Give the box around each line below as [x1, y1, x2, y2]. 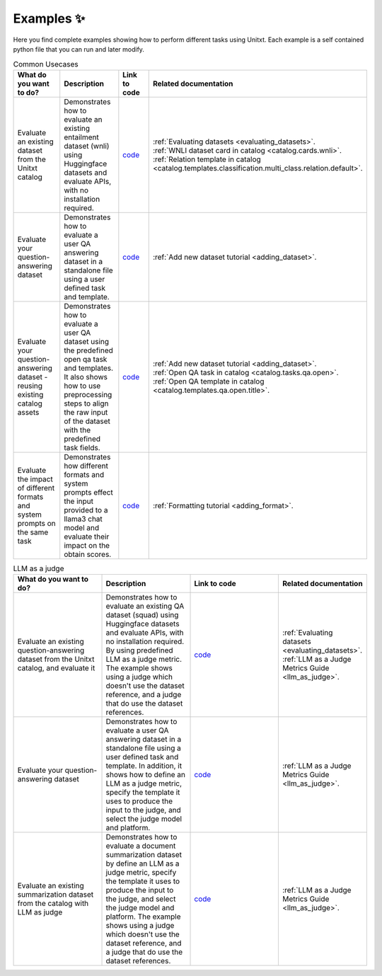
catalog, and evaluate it [17, 663, 95, 673]
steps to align [64, 398, 109, 408]
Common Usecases [13, 59, 79, 69]
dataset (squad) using [105, 610, 179, 620]
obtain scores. [64, 549, 112, 559]
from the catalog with [17, 899, 89, 909]
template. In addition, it [105, 761, 183, 771]
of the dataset [64, 416, 111, 426]
